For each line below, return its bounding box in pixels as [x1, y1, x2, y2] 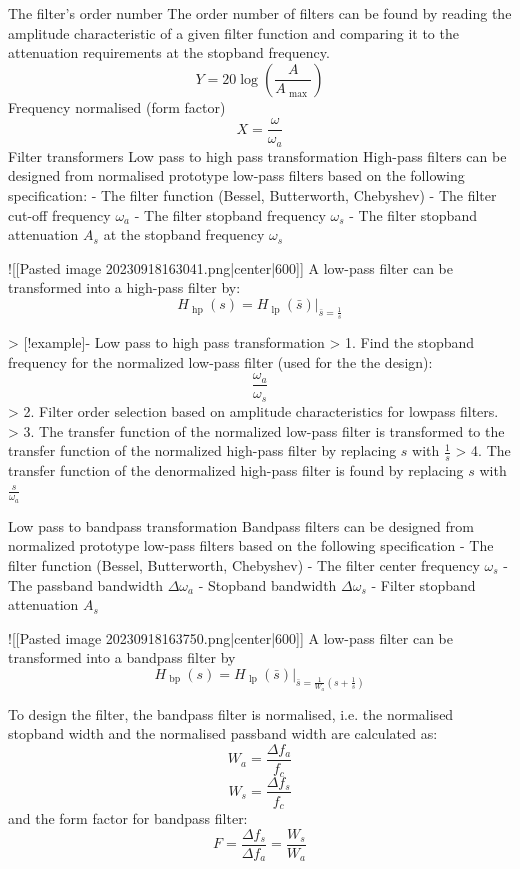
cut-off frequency [8, 204, 111, 225]
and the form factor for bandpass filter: [8, 808, 248, 829]
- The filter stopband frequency [134, 204, 326, 225]
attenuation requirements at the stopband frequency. [8, 42, 330, 63]
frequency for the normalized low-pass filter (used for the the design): [8, 351, 433, 372]
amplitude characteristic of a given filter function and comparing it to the [8, 22, 459, 43]
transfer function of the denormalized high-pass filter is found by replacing [8, 459, 464, 480]
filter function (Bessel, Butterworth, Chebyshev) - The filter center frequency [8, 554, 480, 575]
